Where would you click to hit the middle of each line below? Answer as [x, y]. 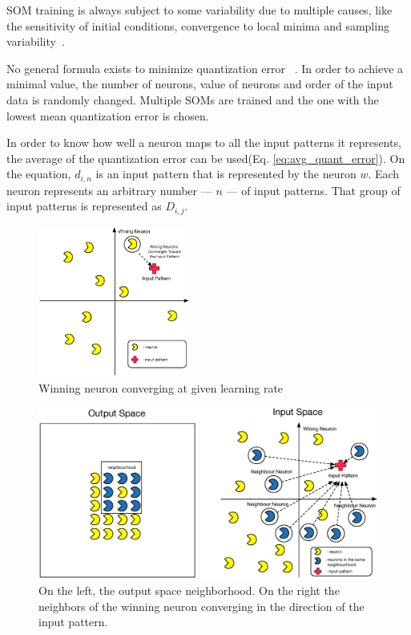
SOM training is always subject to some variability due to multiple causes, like [199, 10]
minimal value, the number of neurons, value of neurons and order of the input [200, 84]
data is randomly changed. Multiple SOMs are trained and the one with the [193, 99]
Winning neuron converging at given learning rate [161, 387]
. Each [384, 174]
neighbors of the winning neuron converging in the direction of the [201, 606]
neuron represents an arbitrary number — [109, 190]
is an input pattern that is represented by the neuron [226, 174]
